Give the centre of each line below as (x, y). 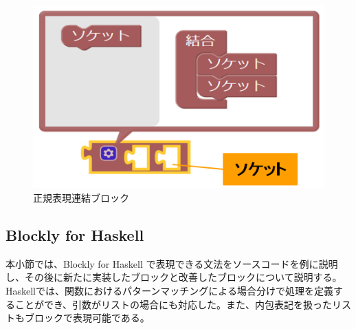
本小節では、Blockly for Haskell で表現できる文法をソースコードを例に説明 (172, 263)
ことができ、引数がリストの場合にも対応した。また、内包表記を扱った (174, 304)
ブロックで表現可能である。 (87, 318)
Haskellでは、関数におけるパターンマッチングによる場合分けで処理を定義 (169, 291)
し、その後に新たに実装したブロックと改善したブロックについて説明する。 (174, 277)
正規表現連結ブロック (81, 198)
